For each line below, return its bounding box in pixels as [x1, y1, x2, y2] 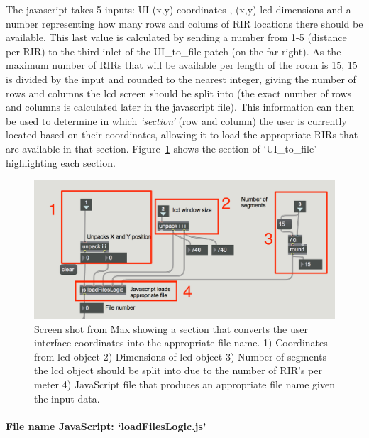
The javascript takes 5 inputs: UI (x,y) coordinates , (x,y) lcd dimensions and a [6, 2, 351, 16]
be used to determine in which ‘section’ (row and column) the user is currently [6, 113, 347, 128]
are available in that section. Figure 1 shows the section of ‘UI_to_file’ [6, 141, 317, 155]
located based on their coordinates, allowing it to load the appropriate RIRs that [6, 127, 358, 142]
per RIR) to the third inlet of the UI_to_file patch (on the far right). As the [6, 43, 341, 58]
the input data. [34, 390, 100, 405]
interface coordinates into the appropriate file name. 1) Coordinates [34, 335, 328, 350]
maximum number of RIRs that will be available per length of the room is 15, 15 [6, 58, 358, 72]
